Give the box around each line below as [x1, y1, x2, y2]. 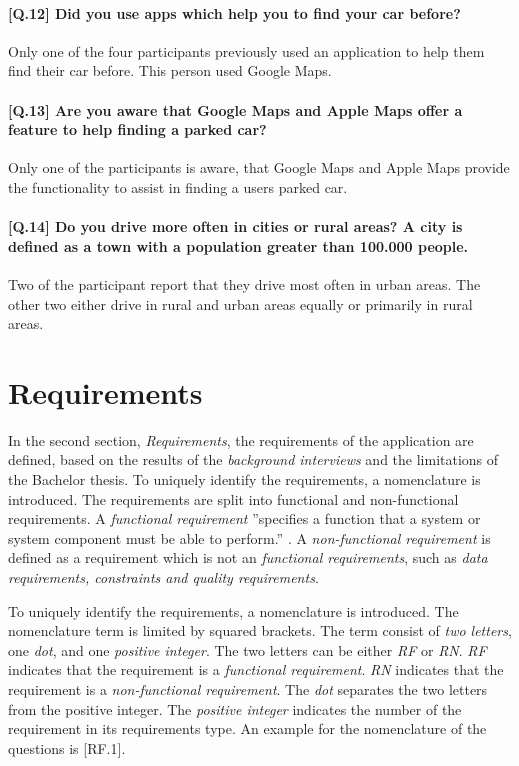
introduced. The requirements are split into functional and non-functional [8, 488, 459, 509]
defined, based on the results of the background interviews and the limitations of [8, 449, 499, 470]
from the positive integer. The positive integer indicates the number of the [8, 698, 462, 719]
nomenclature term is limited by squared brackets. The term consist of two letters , [8, 620, 512, 641]
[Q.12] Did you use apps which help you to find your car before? [8, 2, 461, 23]
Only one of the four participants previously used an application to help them [8, 40, 485, 61]
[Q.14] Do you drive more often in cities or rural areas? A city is [8, 216, 463, 237]
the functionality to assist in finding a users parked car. [8, 176, 348, 197]
